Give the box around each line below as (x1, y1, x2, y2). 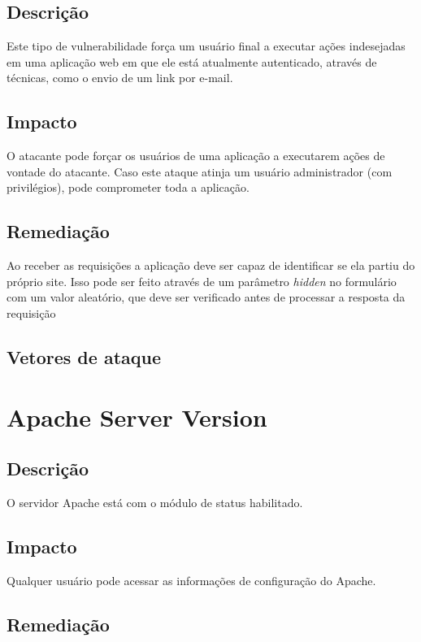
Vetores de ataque (7, 344, 161, 369)
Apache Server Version (7, 400, 267, 433)
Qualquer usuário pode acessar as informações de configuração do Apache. (7, 571, 376, 588)
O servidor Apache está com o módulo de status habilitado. (7, 493, 303, 510)
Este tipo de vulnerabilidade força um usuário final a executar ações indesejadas (7, 37, 406, 54)
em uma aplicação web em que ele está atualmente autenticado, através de (7, 53, 377, 70)
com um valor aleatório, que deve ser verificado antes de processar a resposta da (7, 288, 406, 306)
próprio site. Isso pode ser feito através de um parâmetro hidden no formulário (7, 272, 397, 289)
